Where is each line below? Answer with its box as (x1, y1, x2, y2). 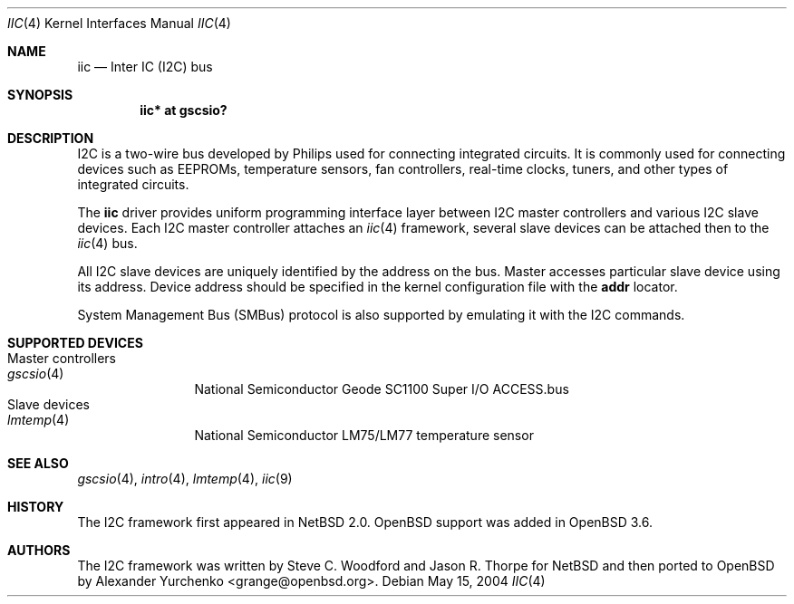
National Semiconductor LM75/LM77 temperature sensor (194, 427, 534, 443)
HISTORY (7, 499, 64, 514)
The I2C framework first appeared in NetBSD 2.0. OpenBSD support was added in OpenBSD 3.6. (77, 514, 654, 530)
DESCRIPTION (7, 130, 94, 146)
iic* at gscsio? (140, 102, 228, 118)
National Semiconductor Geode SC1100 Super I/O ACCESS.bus (194, 381, 569, 397)
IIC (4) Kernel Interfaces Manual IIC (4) (7, 15, 231, 31)
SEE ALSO (7, 455, 69, 471)
